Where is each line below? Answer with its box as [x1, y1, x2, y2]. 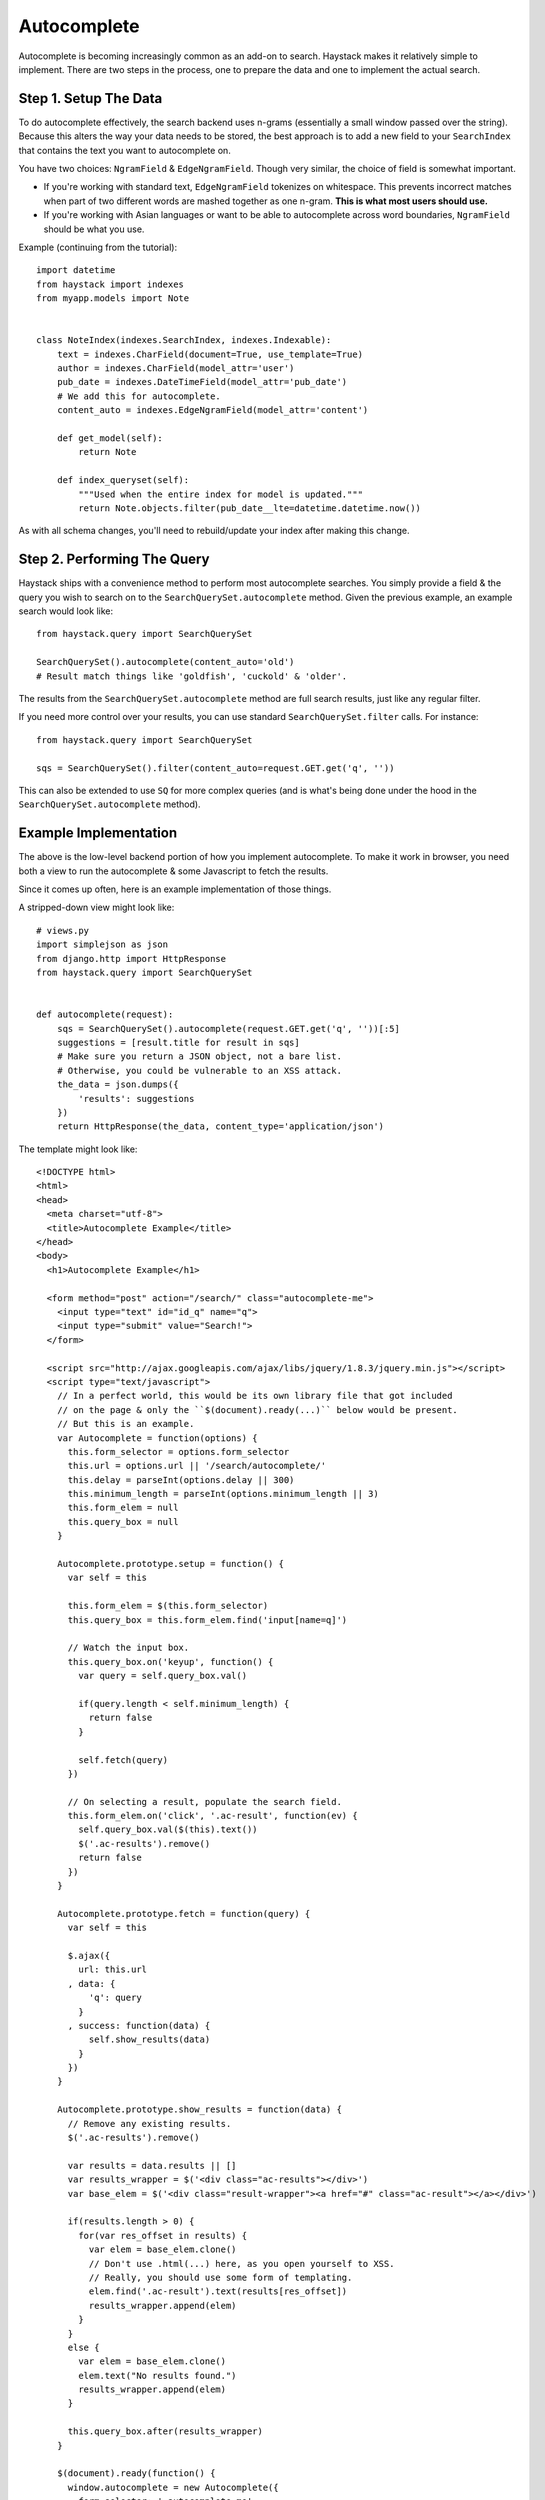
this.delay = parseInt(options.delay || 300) [67, 1474, 295, 1485]
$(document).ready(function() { [56, 2468, 216, 2479]
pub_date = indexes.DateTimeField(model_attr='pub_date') [56, 376, 348, 388]
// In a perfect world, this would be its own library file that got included [56, 1390, 453, 1402]
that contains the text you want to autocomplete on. [18, 144, 232, 156]
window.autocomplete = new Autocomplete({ [67, 2481, 279, 2493]
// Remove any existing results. [67, 2118, 232, 2129]
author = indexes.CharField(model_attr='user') [56, 363, 295, 374]
